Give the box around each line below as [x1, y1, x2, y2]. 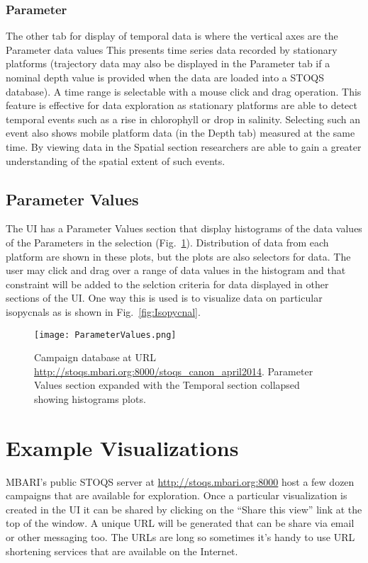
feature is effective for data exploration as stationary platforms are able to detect [6, 98, 357, 113]
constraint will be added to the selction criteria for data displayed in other [6, 276, 329, 291]
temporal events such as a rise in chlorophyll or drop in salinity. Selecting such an [6, 111, 360, 126]
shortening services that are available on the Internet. [6, 543, 238, 558]
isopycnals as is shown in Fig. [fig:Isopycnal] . [6, 304, 201, 319]
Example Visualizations [6, 433, 239, 462]
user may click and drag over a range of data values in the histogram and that [6, 263, 346, 278]
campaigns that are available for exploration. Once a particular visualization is [6, 488, 347, 503]
